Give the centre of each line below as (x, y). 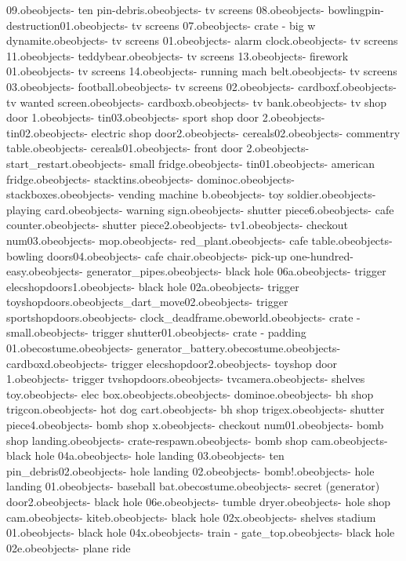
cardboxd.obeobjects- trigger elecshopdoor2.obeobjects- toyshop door (172, 363)
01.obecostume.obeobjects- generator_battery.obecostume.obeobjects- (174, 348)
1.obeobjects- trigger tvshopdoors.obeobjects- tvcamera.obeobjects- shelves (186, 379)
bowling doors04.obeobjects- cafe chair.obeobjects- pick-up (147, 255)
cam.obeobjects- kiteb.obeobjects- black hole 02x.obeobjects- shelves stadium (191, 517)
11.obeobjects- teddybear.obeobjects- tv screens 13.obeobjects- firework (178, 55)
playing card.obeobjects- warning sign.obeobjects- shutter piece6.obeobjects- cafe (200, 209)
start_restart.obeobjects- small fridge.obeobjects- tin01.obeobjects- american (191, 163)
